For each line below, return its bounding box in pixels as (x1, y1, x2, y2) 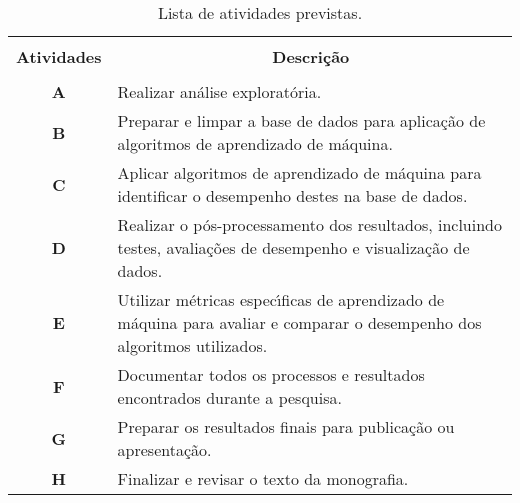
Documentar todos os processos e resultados (117, 363, 425, 386)
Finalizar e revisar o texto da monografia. (117, 467, 409, 490)
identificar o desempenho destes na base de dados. (117, 184, 468, 207)
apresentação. (117, 438, 212, 461)
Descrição (272, 45, 350, 68)
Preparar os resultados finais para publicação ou (117, 415, 455, 438)
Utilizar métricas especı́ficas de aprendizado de (117, 288, 445, 311)
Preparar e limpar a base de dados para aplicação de (117, 109, 486, 132)
